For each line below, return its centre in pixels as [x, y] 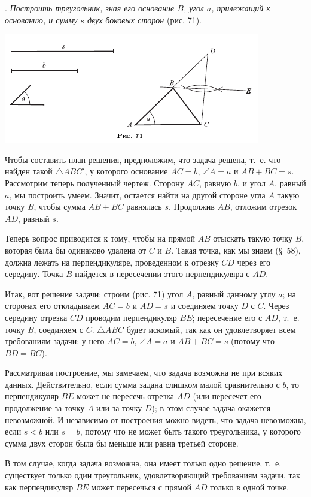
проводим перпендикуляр [131, 317]
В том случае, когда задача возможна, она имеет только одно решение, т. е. [143, 463]
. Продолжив [192, 207]
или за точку [119, 408]
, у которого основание [126, 171]
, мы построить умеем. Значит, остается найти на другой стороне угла [137, 195]
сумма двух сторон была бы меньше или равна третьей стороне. [122, 443]
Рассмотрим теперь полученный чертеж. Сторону [94, 183]
